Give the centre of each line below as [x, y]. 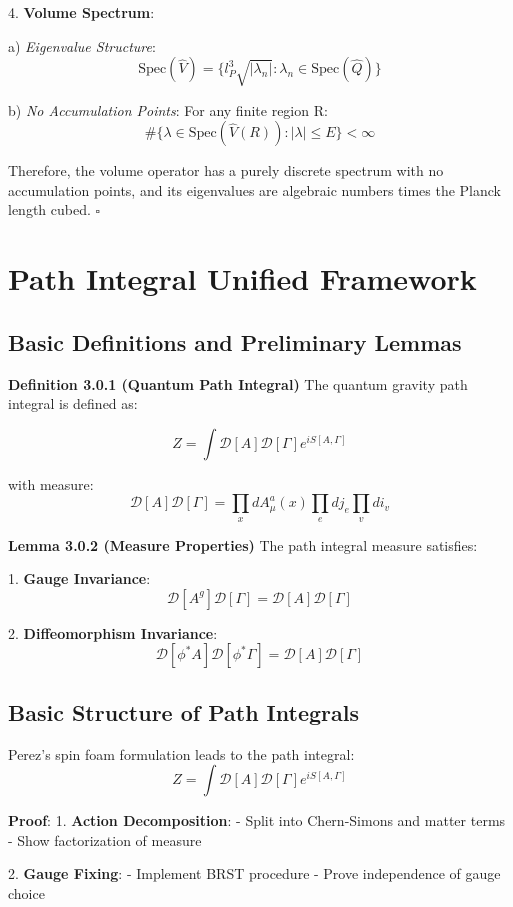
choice [26, 893]
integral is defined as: [73, 403]
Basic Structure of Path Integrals [183, 711]
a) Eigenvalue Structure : [82, 45]
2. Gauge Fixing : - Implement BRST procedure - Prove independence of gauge [254, 873]
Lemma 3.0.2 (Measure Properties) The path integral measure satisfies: [243, 544]
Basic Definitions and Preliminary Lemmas [235, 341]
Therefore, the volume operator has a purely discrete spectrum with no [226, 170]
